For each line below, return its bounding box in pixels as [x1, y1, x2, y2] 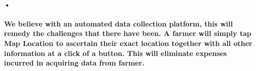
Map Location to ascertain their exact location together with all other [4, 37, 252, 48]
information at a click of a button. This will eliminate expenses [4, 47, 227, 58]
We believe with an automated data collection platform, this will [4, 18, 233, 28]
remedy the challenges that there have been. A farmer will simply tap [4, 28, 251, 38]
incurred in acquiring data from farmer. [4, 57, 145, 68]
